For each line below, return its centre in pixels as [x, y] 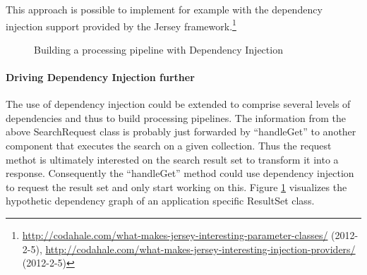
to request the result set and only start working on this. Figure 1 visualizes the [176, 187]
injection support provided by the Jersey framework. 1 [121, 25]
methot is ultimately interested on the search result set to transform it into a [172, 159]
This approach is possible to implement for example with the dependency [164, 9]
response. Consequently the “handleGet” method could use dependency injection [180, 173]
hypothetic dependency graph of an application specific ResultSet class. [160, 201]
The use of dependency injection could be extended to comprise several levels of [178, 104]
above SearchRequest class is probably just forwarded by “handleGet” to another [181, 132]
